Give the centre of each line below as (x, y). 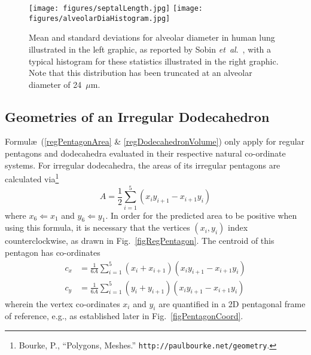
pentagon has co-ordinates (53, 253)
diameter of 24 (55, 84)
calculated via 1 (32, 178)
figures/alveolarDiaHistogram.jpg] (100, 18)
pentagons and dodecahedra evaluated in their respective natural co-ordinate (145, 153)
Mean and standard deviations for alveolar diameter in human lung (152, 37)
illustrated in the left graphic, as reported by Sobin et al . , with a (150, 49)
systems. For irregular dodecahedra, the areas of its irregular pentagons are (143, 165)
